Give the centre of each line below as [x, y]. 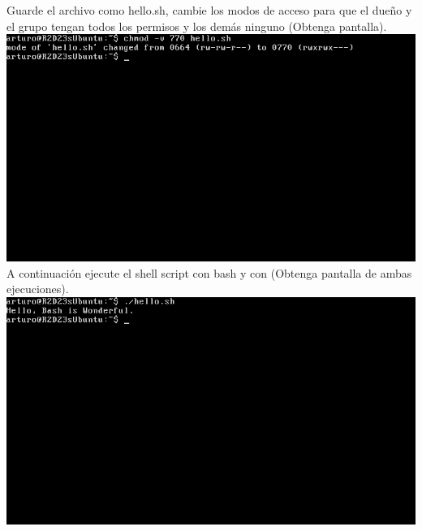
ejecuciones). [38, 289]
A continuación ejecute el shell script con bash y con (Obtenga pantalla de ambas [209, 272]
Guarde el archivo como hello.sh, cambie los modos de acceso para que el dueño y [209, 10]
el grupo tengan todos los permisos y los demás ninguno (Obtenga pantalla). [197, 26]
